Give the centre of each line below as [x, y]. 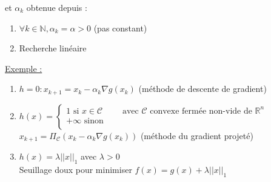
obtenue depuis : [57, 7]
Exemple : [24, 68]
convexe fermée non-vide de [201, 111]
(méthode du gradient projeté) [197, 135]
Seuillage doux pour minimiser [75, 170]
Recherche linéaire [53, 48]
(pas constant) [120, 28]
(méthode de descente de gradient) [202, 89]
